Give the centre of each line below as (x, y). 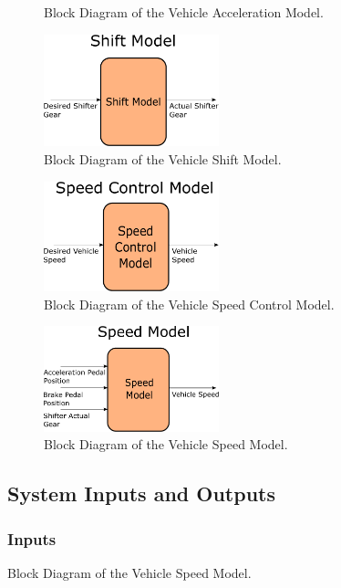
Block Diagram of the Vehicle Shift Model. (163, 159)
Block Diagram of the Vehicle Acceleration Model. (184, 12)
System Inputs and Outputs (142, 493)
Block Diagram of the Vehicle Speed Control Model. (189, 304)
